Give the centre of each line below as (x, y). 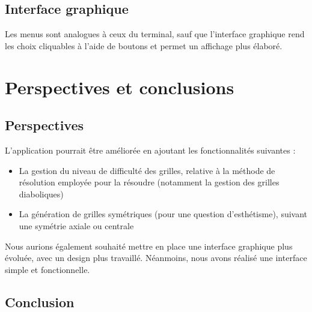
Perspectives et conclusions (120, 87)
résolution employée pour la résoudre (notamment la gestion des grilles (149, 182)
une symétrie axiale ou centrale (76, 225)
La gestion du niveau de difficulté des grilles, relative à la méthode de (147, 170)
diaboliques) (41, 193)
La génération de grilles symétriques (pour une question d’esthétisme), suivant (163, 214)
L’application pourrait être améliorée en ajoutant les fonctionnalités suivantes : (150, 150)
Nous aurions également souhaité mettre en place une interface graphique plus (149, 246)
